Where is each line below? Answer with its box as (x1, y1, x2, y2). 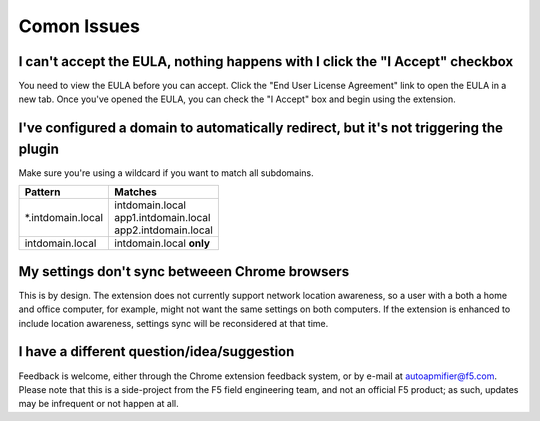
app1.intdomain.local (114, 211, 211, 225)
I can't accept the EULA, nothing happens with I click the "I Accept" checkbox (18, 53, 514, 70)
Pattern (24, 185, 61, 199)
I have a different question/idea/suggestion (18, 343, 295, 360)
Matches (114, 185, 157, 199)
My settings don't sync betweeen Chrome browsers (18, 263, 350, 280)
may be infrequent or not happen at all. (18, 398, 179, 410)
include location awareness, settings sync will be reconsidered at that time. (18, 317, 329, 329)
